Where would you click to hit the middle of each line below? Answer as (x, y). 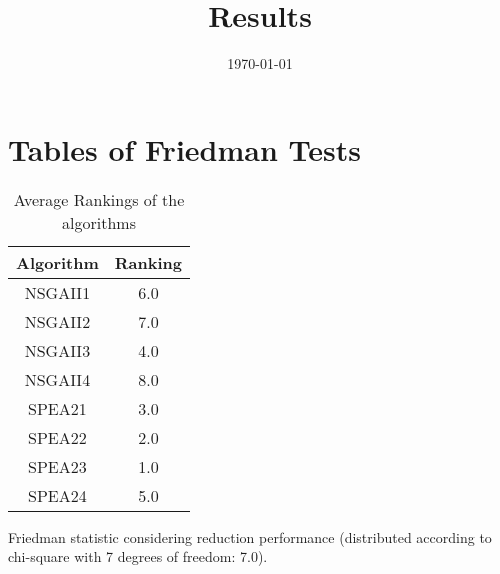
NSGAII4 (57, 379)
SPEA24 (57, 495)
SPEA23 (57, 466)
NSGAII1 (57, 292)
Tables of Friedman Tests (184, 148)
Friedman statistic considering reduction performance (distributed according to (250, 536)
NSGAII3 (57, 350)
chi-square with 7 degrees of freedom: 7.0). (138, 556)
